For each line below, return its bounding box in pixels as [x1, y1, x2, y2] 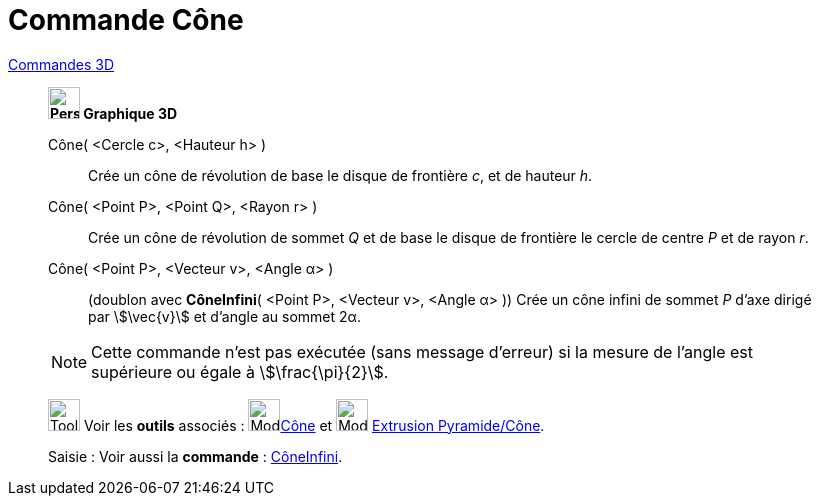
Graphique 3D [83, 104, 178, 122]
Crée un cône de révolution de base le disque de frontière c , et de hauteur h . [88, 166, 593, 184]
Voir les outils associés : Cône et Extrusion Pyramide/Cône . [83, 416, 545, 434]
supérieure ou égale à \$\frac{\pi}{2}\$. [91, 361, 389, 382]
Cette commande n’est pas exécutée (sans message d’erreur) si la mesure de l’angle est [91, 341, 753, 362]
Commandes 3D [8, 55, 115, 73]
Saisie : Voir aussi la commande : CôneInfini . [48, 447, 343, 465]
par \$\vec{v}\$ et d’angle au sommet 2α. [88, 307, 361, 325]
